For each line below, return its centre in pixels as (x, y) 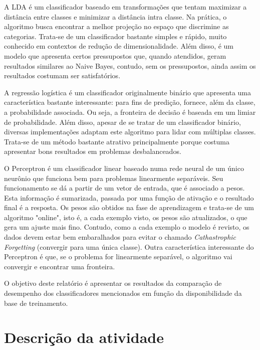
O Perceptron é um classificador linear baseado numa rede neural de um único (124, 168)
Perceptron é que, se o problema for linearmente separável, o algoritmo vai (118, 256)
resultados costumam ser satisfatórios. (62, 75)
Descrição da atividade (84, 337)
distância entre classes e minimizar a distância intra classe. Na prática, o (115, 16)
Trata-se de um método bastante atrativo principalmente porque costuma (117, 141)
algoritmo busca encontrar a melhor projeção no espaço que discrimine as (116, 26)
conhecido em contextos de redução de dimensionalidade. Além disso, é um (119, 46)
